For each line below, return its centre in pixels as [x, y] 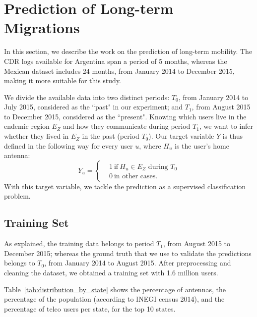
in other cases [135, 177]
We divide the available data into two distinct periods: [87, 97]
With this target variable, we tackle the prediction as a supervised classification [125, 186]
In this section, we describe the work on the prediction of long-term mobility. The [128, 51]
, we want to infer [226, 126]
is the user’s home [202, 145]
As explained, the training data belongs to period [79, 243]
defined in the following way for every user [68, 145]
